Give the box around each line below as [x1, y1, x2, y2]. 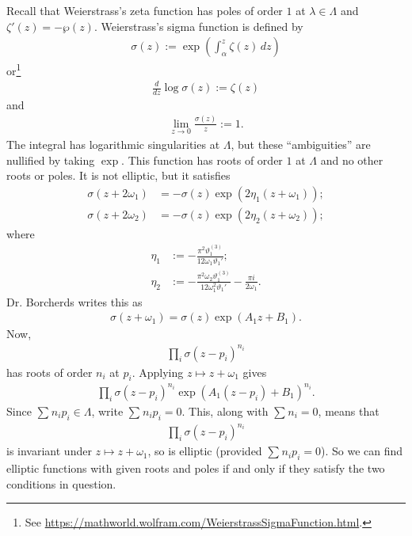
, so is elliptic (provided [147, 443, 262, 459]
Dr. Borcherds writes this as [6, 293, 143, 310]
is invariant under [6, 443, 92, 459]
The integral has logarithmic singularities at [6, 136, 220, 152]
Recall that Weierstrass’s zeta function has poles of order [6, 2, 283, 18]
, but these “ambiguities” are [231, 136, 371, 152]
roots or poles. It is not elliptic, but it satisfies [6, 167, 231, 184]
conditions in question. [6, 475, 116, 492]
